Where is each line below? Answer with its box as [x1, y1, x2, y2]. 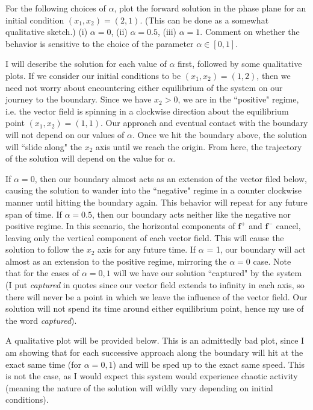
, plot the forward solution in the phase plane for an [114, 2, 306, 14]
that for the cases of [5, 266, 79, 279]
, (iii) [157, 25, 177, 38]
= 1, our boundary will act [206, 243, 306, 256]
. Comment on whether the [200, 25, 300, 38]
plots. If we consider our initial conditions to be [5, 69, 181, 81]
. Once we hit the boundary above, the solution [132, 128, 307, 140]
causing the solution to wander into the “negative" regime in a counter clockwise [5, 184, 302, 197]
